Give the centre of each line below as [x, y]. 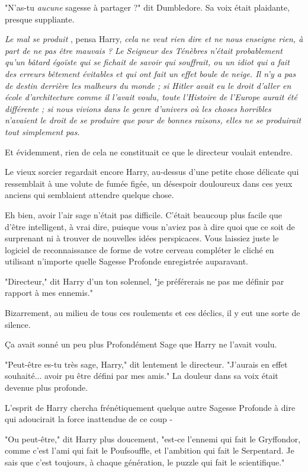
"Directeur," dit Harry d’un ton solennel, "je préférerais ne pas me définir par [145, 281]
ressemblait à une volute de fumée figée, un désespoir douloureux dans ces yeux [149, 183]
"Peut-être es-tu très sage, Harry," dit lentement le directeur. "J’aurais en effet [146, 364]
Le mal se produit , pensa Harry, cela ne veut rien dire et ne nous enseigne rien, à [154, 39]
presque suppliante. [40, 19]
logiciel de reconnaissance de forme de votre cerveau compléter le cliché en [139, 249]
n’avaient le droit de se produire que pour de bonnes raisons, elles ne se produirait [153, 120]
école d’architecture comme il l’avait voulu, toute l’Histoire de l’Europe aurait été [151, 97]
